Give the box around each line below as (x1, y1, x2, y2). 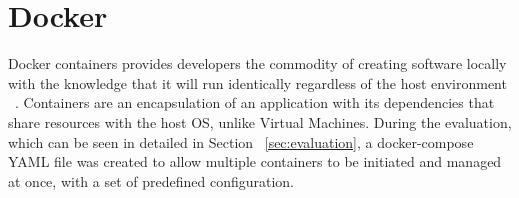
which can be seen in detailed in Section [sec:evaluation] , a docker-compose (8, 131, 474, 152)
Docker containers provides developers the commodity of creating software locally (8, 53, 507, 74)
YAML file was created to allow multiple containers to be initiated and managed (8, 151, 502, 172)
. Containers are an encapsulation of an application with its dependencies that (15, 92, 495, 113)
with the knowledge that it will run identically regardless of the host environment (8, 72, 507, 93)
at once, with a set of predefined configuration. (8, 170, 295, 191)
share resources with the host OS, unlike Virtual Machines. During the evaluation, (8, 111, 512, 132)
